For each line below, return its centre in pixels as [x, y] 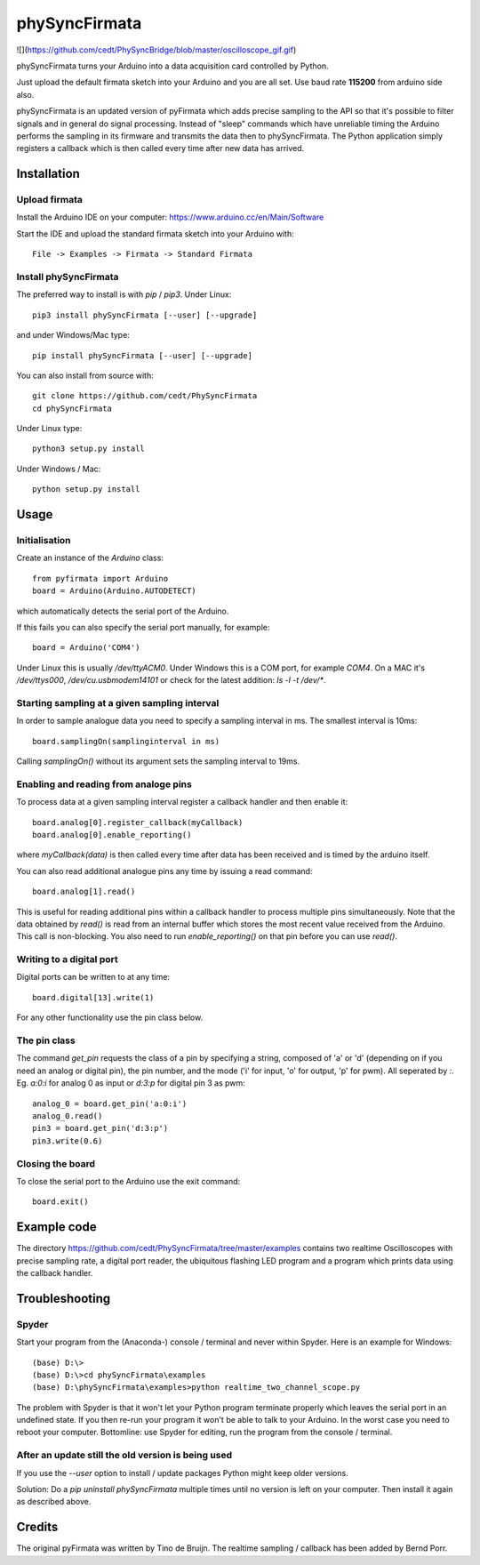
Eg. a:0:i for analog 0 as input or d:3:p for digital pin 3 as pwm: [131, 1083]
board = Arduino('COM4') [86, 648]
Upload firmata [50, 200]
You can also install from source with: [85, 375]
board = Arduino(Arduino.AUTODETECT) [115, 591]
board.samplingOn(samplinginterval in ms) [126, 741]
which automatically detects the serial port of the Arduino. [123, 611]
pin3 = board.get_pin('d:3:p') [100, 1128]
